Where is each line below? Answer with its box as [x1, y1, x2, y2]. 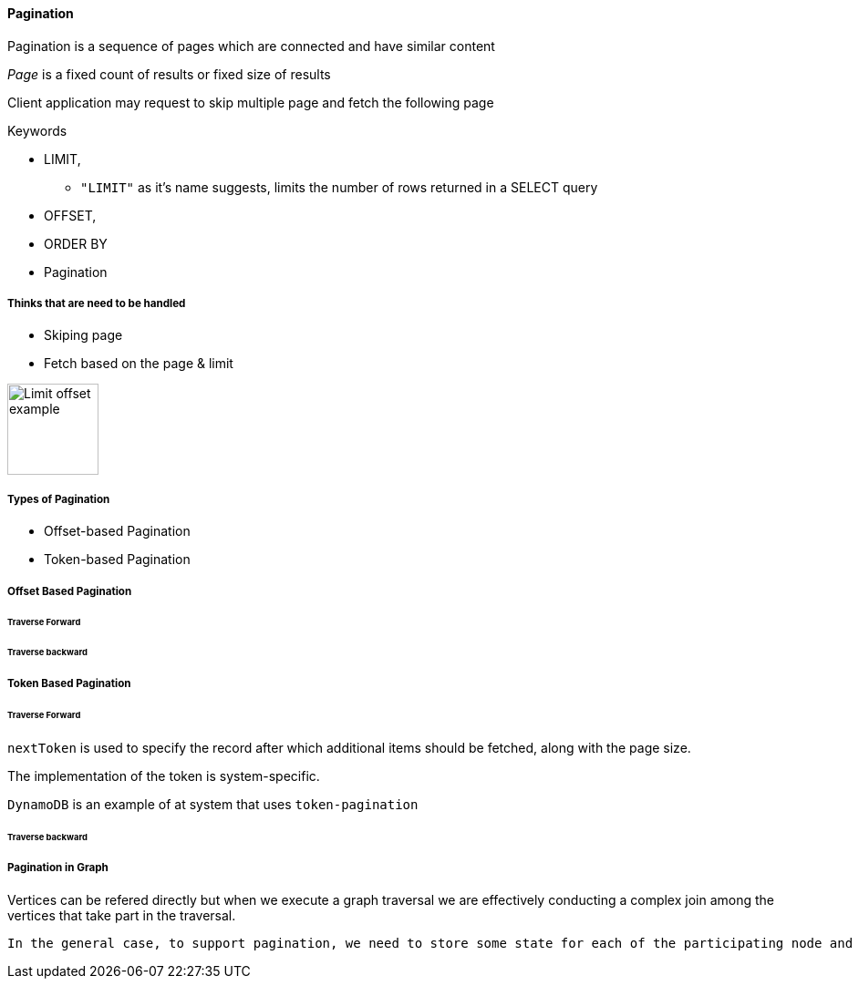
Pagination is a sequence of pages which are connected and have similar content [7, 37, 495, 54]
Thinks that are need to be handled [7, 297, 186, 310]
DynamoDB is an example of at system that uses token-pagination [7, 796, 419, 812]
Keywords [7, 122, 67, 139]
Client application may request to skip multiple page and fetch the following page [7, 94, 494, 110]
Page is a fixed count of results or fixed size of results [7, 66, 331, 82]
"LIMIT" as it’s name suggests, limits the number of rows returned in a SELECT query [80, 179, 598, 195]
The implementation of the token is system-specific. [7, 767, 320, 784]
